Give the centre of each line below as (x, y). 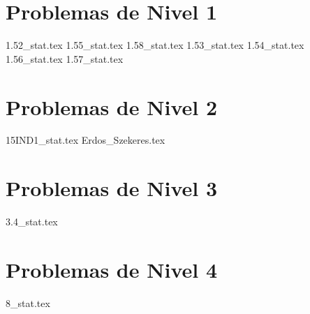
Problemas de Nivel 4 (111, 269)
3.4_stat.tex (32, 222)
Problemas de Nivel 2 (111, 106)
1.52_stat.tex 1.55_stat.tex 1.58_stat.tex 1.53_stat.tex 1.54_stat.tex (155, 45)
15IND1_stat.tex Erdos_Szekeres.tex (86, 140)
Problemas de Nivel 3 (111, 188)
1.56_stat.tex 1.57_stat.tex (65, 58)
